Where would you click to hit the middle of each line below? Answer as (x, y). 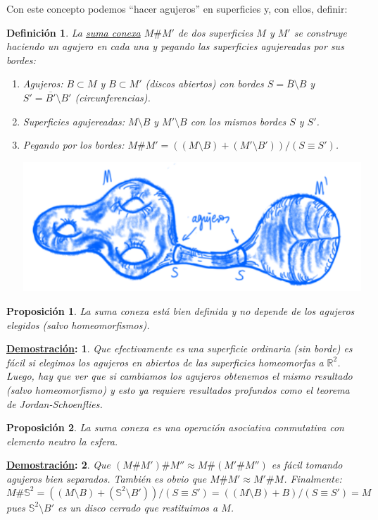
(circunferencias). (113, 97)
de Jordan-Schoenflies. (55, 403)
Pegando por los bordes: (74, 145)
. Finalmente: (313, 478)
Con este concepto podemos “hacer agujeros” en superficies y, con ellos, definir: (177, 8)
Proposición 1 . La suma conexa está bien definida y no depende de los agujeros (181, 311)
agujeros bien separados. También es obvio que (107, 478)
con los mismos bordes (238, 121)
